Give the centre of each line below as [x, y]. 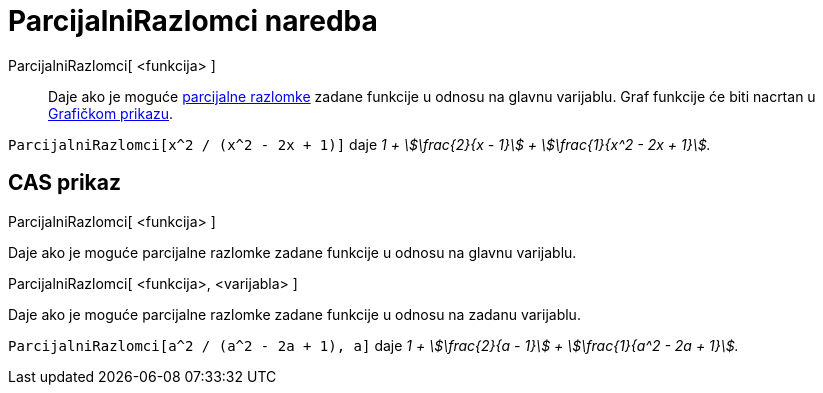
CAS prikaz [65, 183]
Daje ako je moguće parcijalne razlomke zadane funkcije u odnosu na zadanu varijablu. [294, 314]
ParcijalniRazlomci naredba [193, 21]
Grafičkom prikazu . [111, 113]
